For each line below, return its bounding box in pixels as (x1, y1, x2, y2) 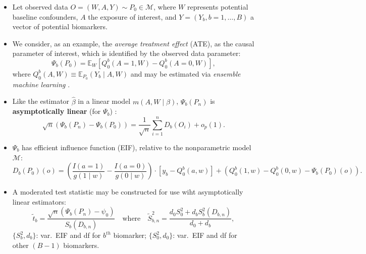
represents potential (187, 2, 248, 12)
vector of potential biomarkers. (12, 21, 108, 32)
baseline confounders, (12, 11, 78, 22)
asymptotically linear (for (12, 106, 101, 116)
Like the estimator (12, 96, 70, 106)
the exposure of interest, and (88, 11, 177, 22)
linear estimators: (12, 196, 66, 207)
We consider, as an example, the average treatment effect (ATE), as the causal (12, 38, 254, 48)
